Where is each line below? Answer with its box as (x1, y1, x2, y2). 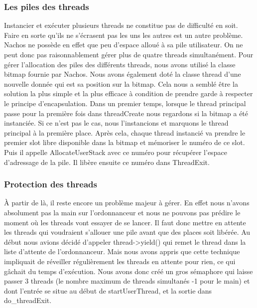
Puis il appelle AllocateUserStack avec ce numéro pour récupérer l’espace (4, 147, 227, 157)
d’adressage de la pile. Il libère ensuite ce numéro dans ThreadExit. (4, 156, 210, 167)
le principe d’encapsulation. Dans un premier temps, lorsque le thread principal (4, 98, 246, 108)
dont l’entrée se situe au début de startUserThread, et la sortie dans (4, 285, 212, 296)
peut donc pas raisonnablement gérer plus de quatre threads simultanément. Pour (4, 49, 254, 59)
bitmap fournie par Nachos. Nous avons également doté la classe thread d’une (4, 69, 241, 79)
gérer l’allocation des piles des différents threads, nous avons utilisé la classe (4, 59, 236, 69)
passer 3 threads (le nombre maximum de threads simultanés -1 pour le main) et (4, 276, 250, 286)
